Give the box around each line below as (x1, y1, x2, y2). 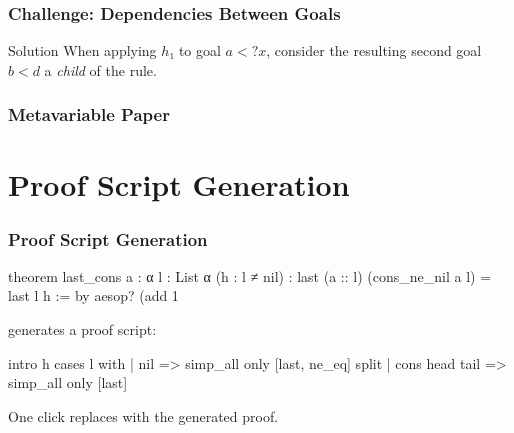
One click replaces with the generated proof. (8, 405, 279, 426)
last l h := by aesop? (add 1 (8, 285, 179, 306)
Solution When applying (8, 40, 157, 61)
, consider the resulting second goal (266, 40, 482, 61)
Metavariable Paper (8, 102, 170, 127)
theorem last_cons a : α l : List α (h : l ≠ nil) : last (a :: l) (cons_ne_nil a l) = (8, 265, 492, 286)
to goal (178, 40, 221, 61)
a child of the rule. (44, 59, 157, 80)
